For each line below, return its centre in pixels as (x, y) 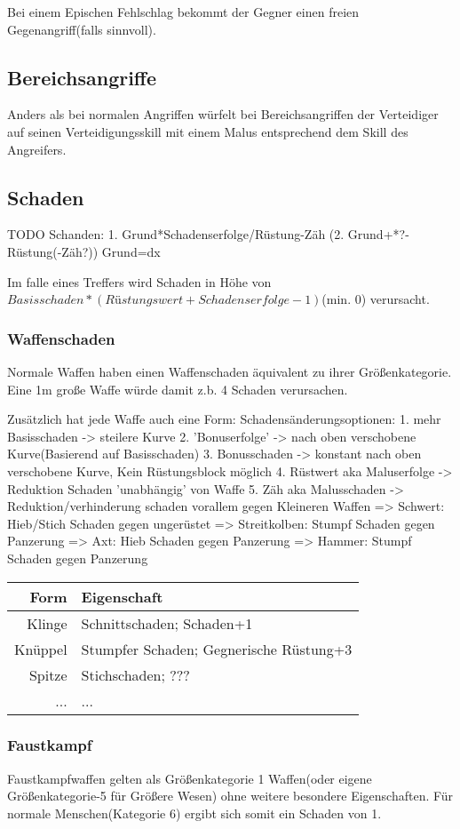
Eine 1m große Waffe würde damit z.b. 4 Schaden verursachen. (178, 389)
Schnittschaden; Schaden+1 (167, 623)
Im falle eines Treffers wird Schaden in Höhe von (139, 281)
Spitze (48, 674)
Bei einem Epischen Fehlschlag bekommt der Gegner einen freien (183, 12)
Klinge (47, 623)
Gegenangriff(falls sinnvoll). (82, 29)
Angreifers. (37, 149)
